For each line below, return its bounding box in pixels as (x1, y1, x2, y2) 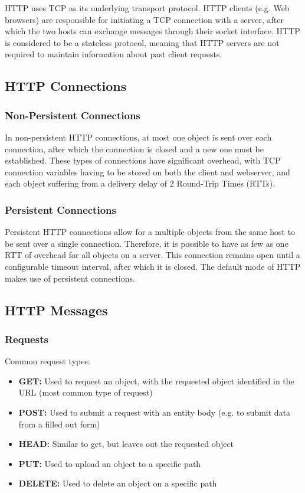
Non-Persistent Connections (5, 107, 140, 122)
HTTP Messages (5, 301, 108, 319)
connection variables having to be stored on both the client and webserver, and (5, 165, 290, 178)
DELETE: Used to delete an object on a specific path (18, 477, 217, 489)
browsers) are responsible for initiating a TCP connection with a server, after (5, 13, 284, 25)
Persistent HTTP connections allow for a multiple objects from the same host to (5, 226, 296, 238)
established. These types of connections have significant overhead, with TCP (5, 154, 281, 166)
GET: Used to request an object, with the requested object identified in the (18, 374, 294, 387)
